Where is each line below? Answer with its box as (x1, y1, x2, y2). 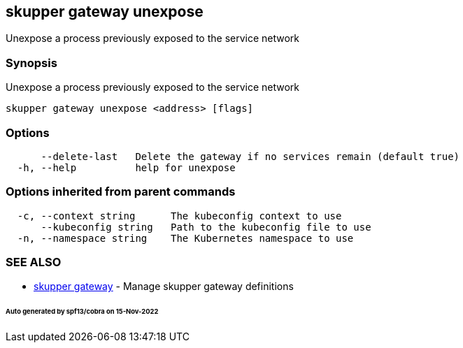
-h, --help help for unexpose (17, 161, 236, 173)
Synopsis (6, 55, 57, 70)
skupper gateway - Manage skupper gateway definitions (34, 280, 294, 293)
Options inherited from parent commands (6, 184, 236, 199)
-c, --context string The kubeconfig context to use (17, 210, 342, 222)
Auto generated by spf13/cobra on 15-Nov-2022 (6, 307, 159, 316)
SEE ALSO (6, 255, 62, 270)
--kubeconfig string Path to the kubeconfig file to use (41, 221, 371, 233)
